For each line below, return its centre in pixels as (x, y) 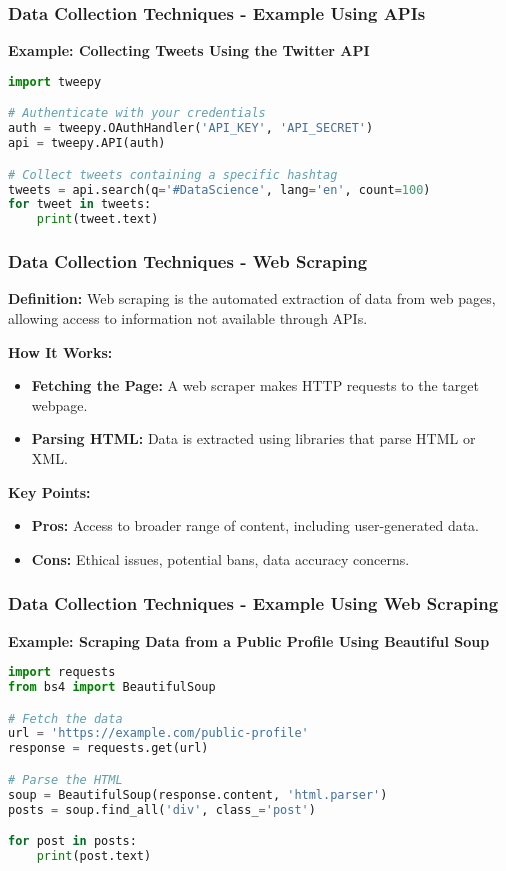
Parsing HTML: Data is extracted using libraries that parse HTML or (253, 438)
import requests (62, 672)
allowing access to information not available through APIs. (188, 317)
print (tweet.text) (97, 219)
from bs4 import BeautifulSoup (112, 686)
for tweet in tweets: (80, 204)
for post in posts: (72, 841)
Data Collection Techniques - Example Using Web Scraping (253, 603)
